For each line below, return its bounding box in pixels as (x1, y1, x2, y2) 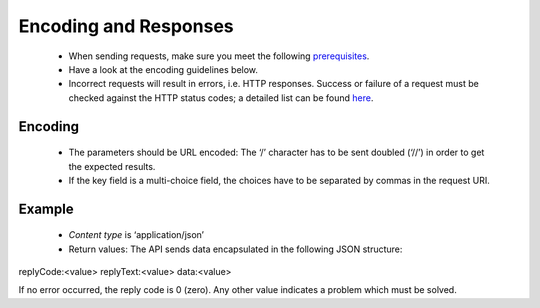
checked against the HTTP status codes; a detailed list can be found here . (68, 91, 374, 104)
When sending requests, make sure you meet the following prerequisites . (68, 50, 370, 62)
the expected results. (68, 160, 156, 172)
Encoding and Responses (18, 15, 234, 37)
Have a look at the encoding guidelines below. (68, 63, 259, 75)
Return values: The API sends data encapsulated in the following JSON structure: (68, 243, 403, 255)
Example (18, 200, 74, 217)
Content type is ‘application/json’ (68, 229, 205, 241)
